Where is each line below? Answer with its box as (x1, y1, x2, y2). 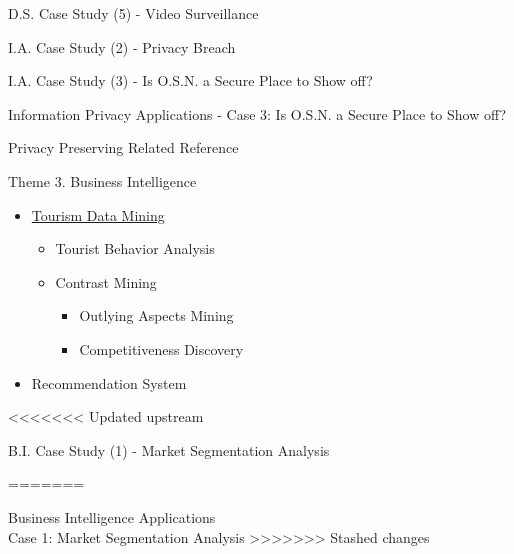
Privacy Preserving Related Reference (8, 137, 239, 158)
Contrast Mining (55, 271, 157, 292)
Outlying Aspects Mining (79, 305, 234, 326)
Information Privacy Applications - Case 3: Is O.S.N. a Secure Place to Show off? (8, 103, 507, 124)
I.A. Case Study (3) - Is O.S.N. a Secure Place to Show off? (8, 70, 373, 91)
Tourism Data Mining (31, 204, 165, 225)
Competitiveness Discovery (79, 338, 244, 359)
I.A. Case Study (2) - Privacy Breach (8, 36, 236, 57)
